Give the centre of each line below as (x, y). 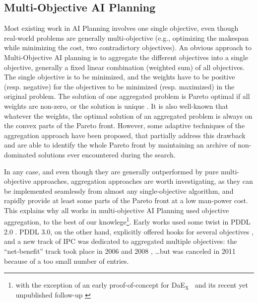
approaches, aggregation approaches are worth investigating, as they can (143, 181)
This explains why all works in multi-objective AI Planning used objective (117, 210)
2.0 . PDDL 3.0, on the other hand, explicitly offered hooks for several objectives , (129, 231)
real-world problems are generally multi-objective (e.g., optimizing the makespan (127, 38)
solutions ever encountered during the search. (107, 154)
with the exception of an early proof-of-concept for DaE (100, 285)
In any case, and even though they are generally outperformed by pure (111, 171)
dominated (20, 154)
